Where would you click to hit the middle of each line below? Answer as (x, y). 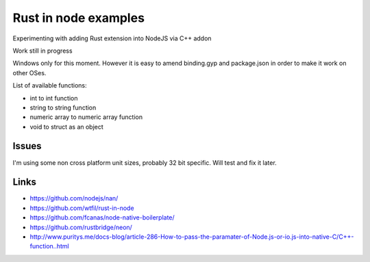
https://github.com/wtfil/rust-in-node (82, 208)
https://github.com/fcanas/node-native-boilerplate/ (102, 218)
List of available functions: (50, 86)
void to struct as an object (67, 127)
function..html (49, 246)
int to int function (54, 98)
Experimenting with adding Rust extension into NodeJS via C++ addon (112, 38)
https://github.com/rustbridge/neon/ (81, 227)
